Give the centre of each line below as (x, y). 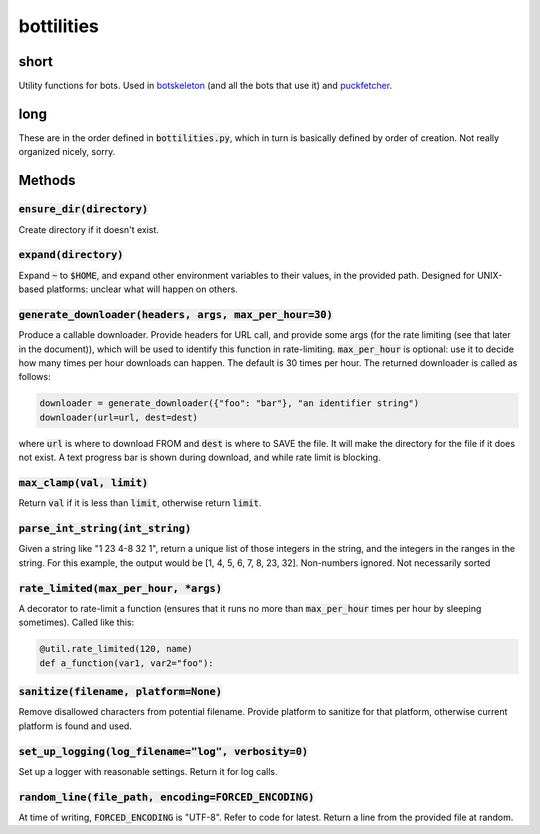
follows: (34, 377)
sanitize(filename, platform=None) (120, 692)
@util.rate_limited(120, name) (116, 649)
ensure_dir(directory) (83, 209)
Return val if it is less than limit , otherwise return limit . (140, 503)
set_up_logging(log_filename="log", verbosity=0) (163, 751)
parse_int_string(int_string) (105, 528)
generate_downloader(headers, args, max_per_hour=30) (176, 314)
